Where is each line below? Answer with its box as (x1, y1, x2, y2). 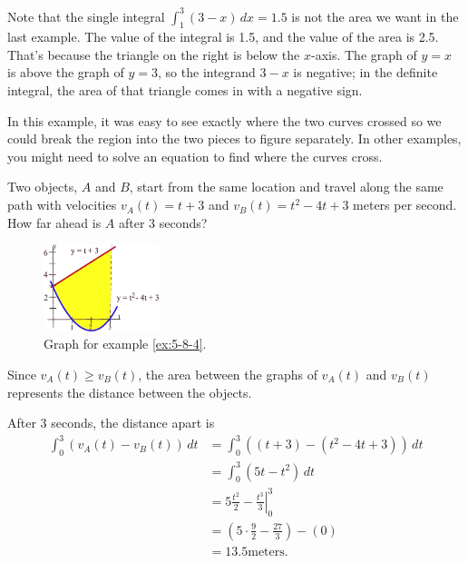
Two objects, (7, 177, 78, 196)
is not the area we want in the (291, 6, 459, 25)
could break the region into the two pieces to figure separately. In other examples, (7, 129, 462, 148)
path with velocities (7, 195, 117, 214)
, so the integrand (158, 63, 256, 82)
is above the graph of (7, 63, 124, 82)
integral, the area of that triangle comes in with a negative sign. (7, 81, 363, 100)
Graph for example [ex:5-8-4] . (44, 334, 207, 353)
